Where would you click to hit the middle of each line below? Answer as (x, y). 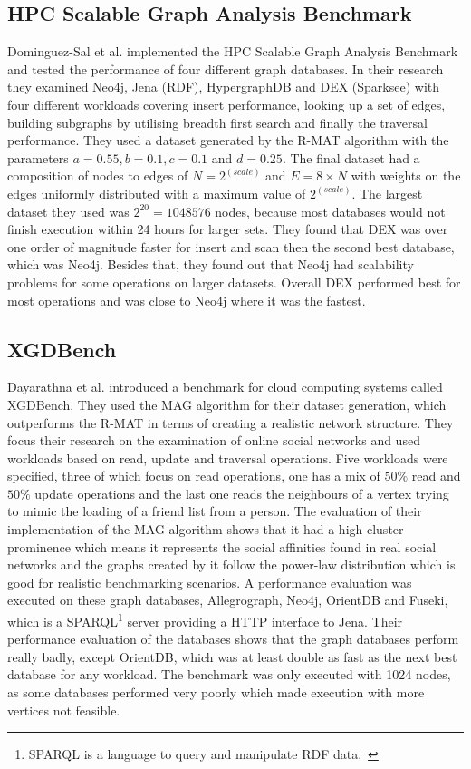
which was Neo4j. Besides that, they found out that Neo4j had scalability (211, 264)
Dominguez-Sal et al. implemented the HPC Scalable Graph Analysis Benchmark (233, 51)
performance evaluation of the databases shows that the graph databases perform (233, 639)
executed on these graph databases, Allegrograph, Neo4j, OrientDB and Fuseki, (228, 600)
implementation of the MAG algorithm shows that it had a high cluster (206, 529)
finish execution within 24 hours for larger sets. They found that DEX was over (228, 229)
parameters (38, 157)
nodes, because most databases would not (330, 211)
